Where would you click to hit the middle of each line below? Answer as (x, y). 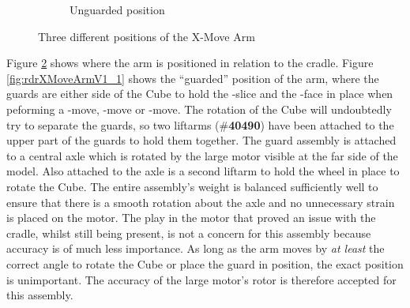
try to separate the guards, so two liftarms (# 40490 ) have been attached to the (200, 124)
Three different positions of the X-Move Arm (147, 36)
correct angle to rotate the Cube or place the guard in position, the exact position (205, 263)
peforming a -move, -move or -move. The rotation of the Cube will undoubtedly (199, 109)
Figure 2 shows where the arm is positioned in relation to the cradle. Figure (190, 63)
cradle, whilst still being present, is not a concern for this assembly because (189, 233)
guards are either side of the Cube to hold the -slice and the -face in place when (200, 94)
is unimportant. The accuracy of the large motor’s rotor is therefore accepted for (201, 279)
